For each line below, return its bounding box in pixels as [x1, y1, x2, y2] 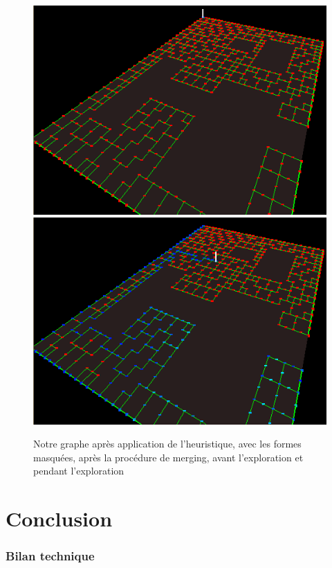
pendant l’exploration [33, 463, 124, 478]
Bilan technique [6, 547, 95, 565]
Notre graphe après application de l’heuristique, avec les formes [33, 436, 302, 451]
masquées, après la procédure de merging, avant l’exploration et [33, 450, 304, 464]
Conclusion [6, 504, 113, 533]
